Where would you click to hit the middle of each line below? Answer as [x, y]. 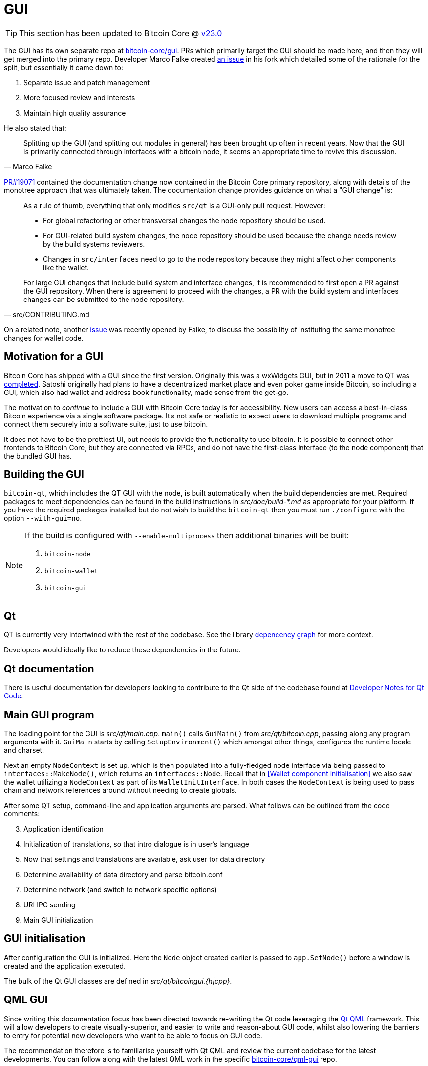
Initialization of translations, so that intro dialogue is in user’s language [137, 844]
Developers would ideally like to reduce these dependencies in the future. [122, 650]
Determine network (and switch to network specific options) [120, 889]
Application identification [64, 829]
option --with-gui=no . [43, 518]
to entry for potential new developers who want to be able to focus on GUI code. [133, 1035]
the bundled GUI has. [38, 456]
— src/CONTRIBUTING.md [47, 314]
